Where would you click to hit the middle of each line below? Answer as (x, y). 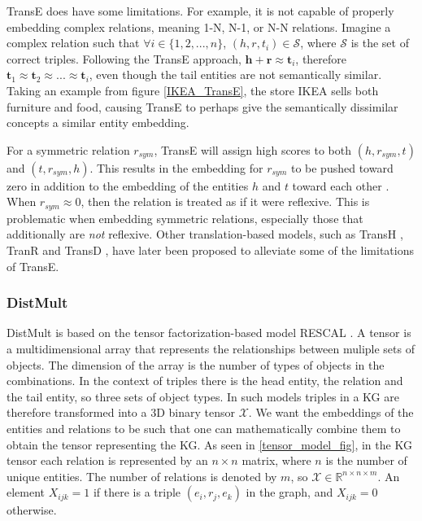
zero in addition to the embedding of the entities (128, 185)
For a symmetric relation (68, 149)
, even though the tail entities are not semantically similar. (235, 74)
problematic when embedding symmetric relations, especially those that (185, 218)
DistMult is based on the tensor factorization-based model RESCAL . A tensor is (209, 333)
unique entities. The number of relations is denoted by (142, 476)
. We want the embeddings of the (331, 412)
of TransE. (33, 266)
